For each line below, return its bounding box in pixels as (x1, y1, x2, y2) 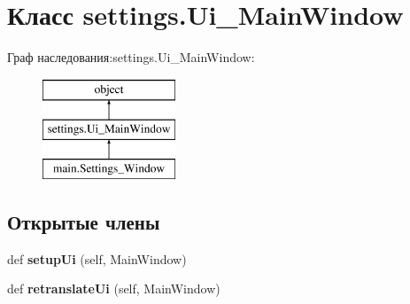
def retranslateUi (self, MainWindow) (7, 279, 220, 298)
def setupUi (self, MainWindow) (7, 249, 187, 268)
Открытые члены (7, 208, 160, 236)
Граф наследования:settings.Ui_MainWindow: (7, 48, 255, 66)
